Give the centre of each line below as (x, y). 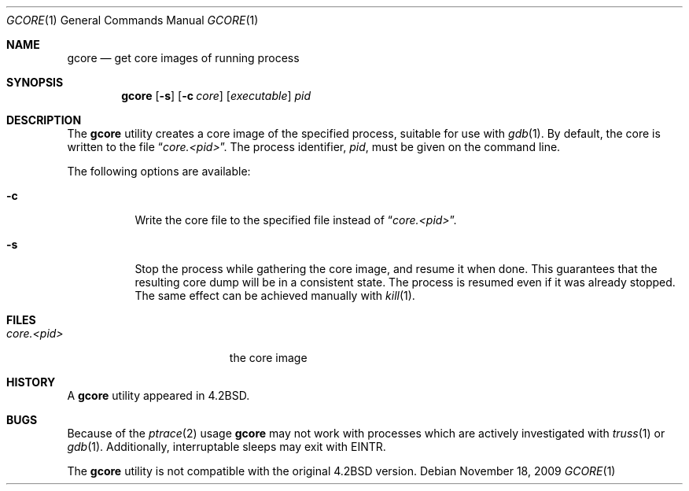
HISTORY (31, 382)
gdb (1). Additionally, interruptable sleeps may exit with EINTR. (227, 447)
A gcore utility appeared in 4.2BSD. (158, 395)
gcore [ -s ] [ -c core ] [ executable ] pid (216, 96)
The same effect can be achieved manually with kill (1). (275, 295)
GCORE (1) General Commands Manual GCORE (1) (133, 20)
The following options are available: (159, 171)
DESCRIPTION (44, 120)
